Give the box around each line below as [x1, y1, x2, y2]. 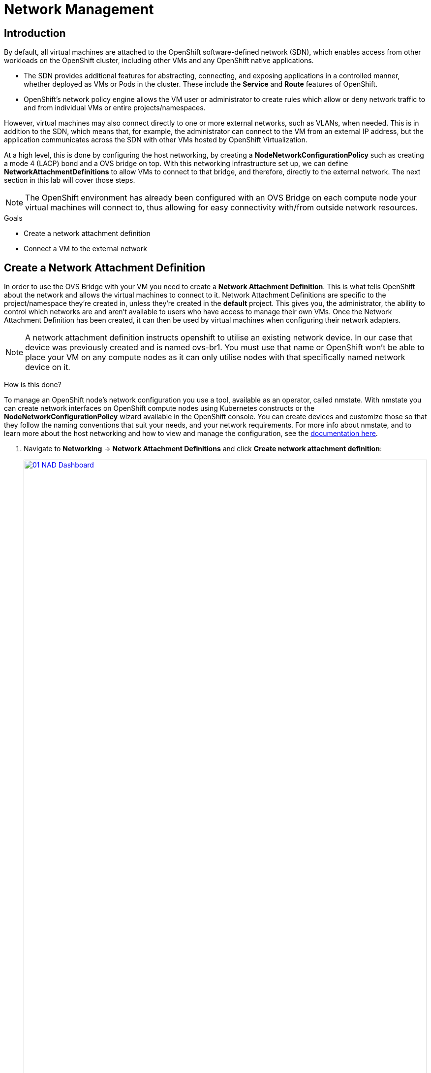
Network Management [4, 1, 154, 18]
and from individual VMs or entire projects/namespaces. [24, 103, 206, 112]
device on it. [25, 362, 70, 372]
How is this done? [4, 380, 62, 389]
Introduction [4, 27, 66, 39]
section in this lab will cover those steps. [4, 176, 135, 185]
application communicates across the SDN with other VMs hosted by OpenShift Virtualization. [4, 135, 308, 144]
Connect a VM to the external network [24, 244, 147, 253]
